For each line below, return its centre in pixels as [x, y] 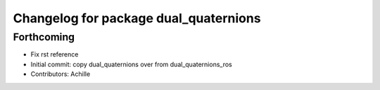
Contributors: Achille [61, 74]
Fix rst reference [55, 54]
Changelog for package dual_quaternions [137, 18]
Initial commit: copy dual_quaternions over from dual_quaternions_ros [131, 64]
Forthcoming [44, 37]
